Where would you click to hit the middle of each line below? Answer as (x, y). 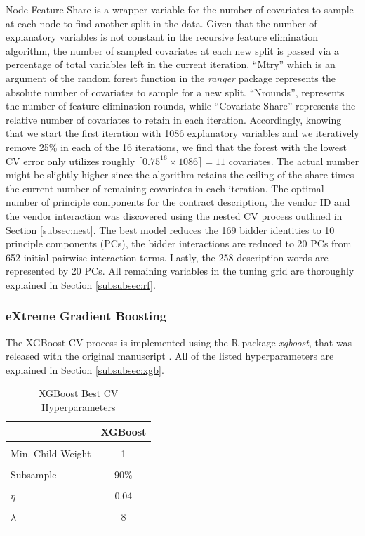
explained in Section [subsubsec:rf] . (81, 284)
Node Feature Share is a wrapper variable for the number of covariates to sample (180, 9)
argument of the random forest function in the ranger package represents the (171, 78)
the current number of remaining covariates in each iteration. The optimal (165, 188)
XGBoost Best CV (78, 393)
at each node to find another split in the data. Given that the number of (161, 23)
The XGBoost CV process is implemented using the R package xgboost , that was (179, 342)
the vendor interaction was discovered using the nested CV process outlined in (174, 215)
